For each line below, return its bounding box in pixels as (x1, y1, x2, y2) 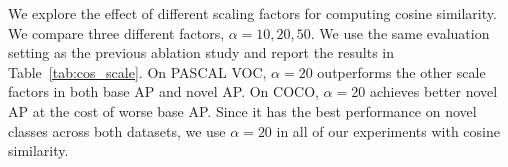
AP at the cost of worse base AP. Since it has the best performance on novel (8, 100, 477, 121)
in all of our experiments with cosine (276, 120, 500, 141)
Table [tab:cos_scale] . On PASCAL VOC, (8, 61, 267, 82)
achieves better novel (369, 81, 498, 102)
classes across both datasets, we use (8, 120, 226, 141)
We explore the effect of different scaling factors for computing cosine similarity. (8, 3, 497, 23)
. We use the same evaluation (310, 22, 490, 43)
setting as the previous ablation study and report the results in (8, 42, 395, 63)
